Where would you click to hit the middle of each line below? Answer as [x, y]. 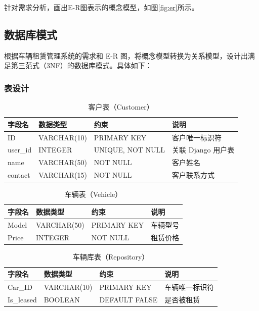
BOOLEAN [62, 299]
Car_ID [20, 287]
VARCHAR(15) [63, 175]
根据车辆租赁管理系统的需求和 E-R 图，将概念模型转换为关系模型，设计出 [126, 55]
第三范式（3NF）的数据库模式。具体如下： [81, 65]
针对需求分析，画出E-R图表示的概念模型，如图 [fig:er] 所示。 [101, 7]
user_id [20, 150]
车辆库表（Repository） [111, 256]
